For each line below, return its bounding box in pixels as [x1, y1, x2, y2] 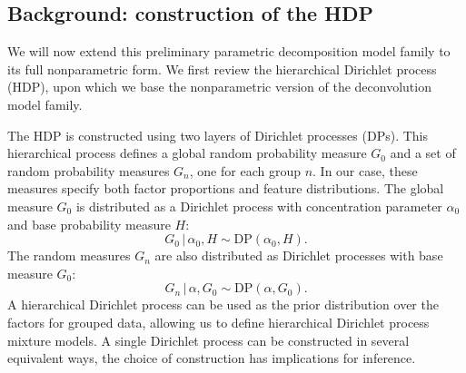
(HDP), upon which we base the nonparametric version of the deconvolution [7, 77, 431, 96]
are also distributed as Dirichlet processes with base [154, 246, 443, 265]
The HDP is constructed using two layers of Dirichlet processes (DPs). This [7, 125, 429, 144]
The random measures [7, 246, 131, 265]
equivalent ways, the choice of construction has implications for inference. [7, 348, 416, 368]
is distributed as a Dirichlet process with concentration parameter [75, 196, 442, 215]
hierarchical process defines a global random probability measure [7, 143, 367, 162]
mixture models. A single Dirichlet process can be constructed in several [7, 330, 410, 349]
